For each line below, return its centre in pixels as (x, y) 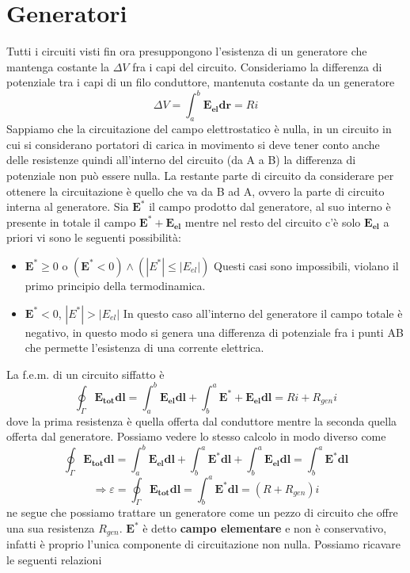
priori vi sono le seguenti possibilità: (94, 237)
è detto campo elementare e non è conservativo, (265, 528)
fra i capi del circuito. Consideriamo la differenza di (257, 66)
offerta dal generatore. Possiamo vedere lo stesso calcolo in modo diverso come (196, 436)
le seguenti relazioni (54, 560)
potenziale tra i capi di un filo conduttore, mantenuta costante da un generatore (201, 82)
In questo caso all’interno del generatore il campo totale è (263, 313)
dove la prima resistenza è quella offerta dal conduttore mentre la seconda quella (202, 420)
